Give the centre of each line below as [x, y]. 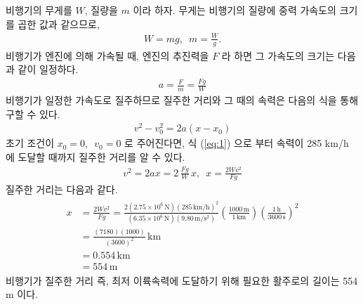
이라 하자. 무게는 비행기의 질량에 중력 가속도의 [235, 10]
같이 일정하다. [48, 69]
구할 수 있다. [33, 113]
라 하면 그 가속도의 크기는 [278, 55]
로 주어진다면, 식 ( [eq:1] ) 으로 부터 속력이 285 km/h [237, 143]
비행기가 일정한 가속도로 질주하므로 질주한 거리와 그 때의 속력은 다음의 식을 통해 [182, 99]
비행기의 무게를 [39, 10]
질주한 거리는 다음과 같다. [62, 189]
